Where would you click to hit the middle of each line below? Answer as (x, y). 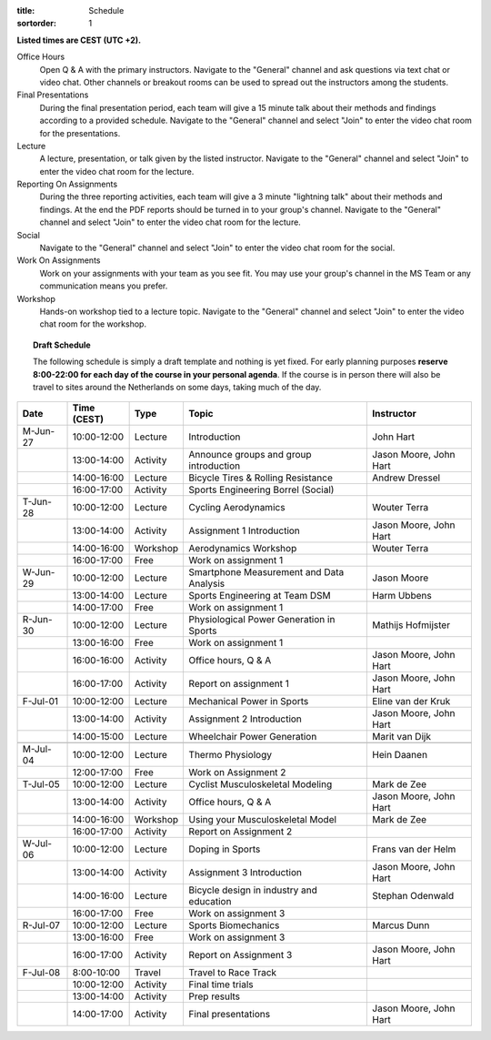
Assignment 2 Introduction (245, 719)
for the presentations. (80, 133)
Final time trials (221, 984)
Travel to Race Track (233, 973)
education (210, 902)
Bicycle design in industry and (253, 890)
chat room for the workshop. (93, 324)
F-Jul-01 (40, 702)
